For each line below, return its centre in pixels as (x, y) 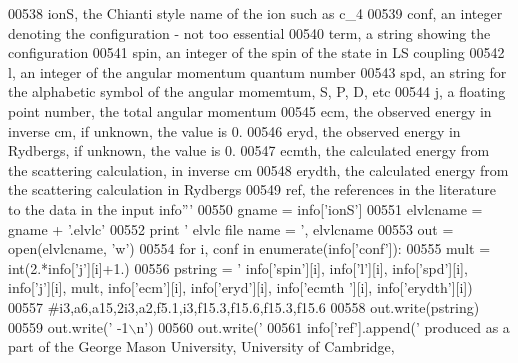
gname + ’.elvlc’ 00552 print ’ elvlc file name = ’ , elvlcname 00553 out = (231, 228)
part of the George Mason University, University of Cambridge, (201, 346)
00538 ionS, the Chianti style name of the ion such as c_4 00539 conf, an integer (255, 13)
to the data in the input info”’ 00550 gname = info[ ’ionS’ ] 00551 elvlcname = (245, 208)
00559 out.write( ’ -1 (68, 326)
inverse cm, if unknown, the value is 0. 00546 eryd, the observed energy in (234, 130)
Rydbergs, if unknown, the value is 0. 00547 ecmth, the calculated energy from (249, 150)
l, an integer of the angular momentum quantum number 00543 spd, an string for (257, 71)
